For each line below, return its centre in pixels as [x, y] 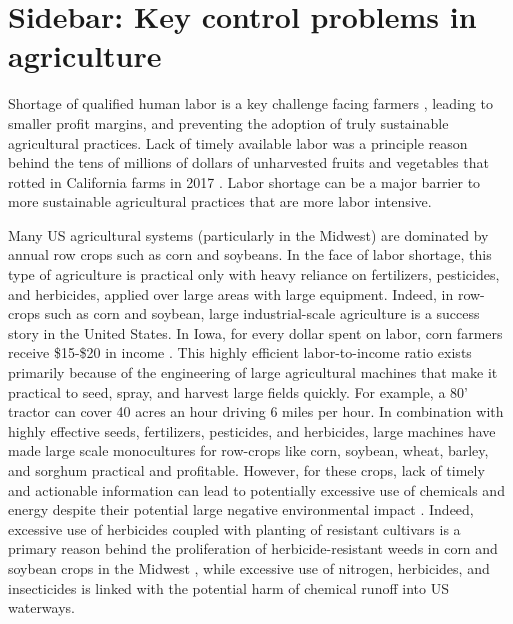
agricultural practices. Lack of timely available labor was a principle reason [238, 142]
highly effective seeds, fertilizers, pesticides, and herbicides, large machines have [252, 430]
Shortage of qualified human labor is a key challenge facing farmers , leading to [250, 103]
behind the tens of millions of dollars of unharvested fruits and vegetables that [248, 162]
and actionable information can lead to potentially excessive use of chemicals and [256, 489]
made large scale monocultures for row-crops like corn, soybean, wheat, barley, [248, 450]
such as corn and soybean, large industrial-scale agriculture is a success [262, 313]
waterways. [41, 607]
